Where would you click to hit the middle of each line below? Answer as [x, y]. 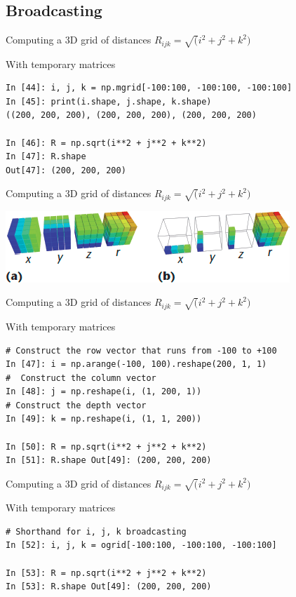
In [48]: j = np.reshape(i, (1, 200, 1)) [104, 392]
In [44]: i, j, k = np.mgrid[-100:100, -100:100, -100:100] [149, 88]
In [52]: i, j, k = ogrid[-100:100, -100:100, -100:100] [141, 545]
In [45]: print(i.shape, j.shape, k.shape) [109, 101]
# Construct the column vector [81, 378]
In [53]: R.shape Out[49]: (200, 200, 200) [109, 587]
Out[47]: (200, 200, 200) [66, 170]
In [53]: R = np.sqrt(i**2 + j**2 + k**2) [106, 573]
